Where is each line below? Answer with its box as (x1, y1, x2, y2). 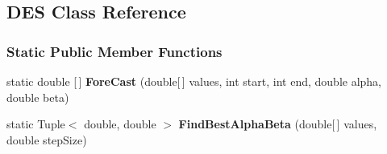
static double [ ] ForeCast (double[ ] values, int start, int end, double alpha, (6, 73, 381, 89)
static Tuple (6, 115, 65, 132)
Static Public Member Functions (6, 41, 223, 61)
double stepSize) (6, 131, 87, 148)
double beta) (6, 88, 69, 105)
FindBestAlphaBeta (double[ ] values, (178, 115, 377, 132)
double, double (84, 115, 156, 132)
